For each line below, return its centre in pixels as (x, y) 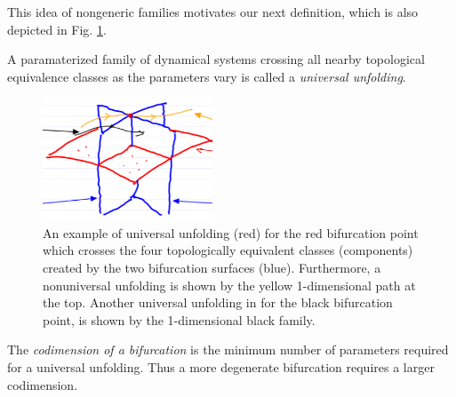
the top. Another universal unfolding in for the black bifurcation (218, 302)
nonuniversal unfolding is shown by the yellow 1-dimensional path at (229, 285)
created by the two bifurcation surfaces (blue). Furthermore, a (212, 267)
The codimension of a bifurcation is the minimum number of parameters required (228, 349)
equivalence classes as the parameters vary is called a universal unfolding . (207, 76)
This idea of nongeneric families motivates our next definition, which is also (213, 12)
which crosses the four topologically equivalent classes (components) (228, 250)
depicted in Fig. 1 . (57, 29)
